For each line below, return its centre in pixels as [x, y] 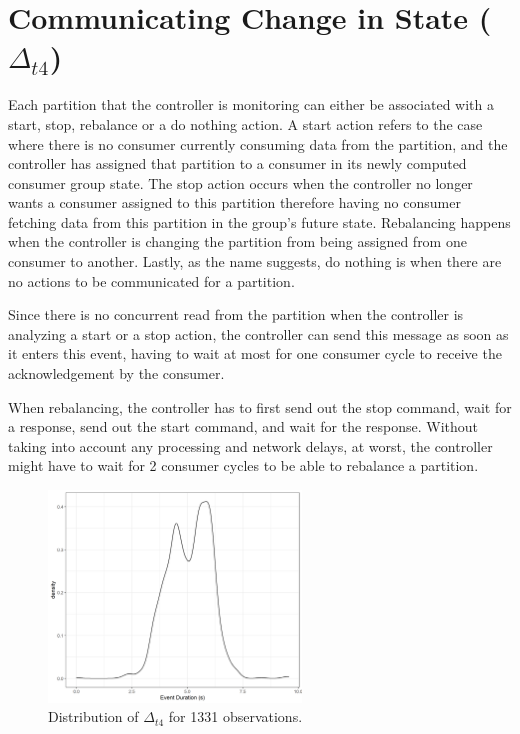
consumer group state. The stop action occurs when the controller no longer [240, 182]
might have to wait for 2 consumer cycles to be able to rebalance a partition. [243, 465]
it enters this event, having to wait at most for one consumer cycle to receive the [255, 353]
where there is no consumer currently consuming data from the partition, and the [258, 143]
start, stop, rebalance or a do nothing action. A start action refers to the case [245, 123]
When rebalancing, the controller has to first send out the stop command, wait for [260, 406]
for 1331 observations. [235, 716]
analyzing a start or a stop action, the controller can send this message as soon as [258, 333]
